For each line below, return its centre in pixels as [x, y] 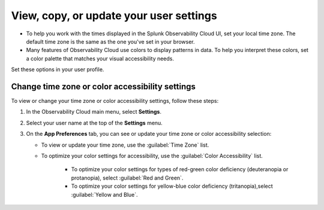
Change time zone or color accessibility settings [103, 86]
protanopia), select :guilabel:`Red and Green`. [127, 178]
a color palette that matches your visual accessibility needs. [100, 58]
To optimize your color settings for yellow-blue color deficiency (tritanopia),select [172, 186]
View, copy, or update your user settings [114, 16]
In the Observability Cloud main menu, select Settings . [94, 112]
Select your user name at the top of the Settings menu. [94, 123]
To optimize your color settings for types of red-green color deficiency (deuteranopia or [180, 169]
